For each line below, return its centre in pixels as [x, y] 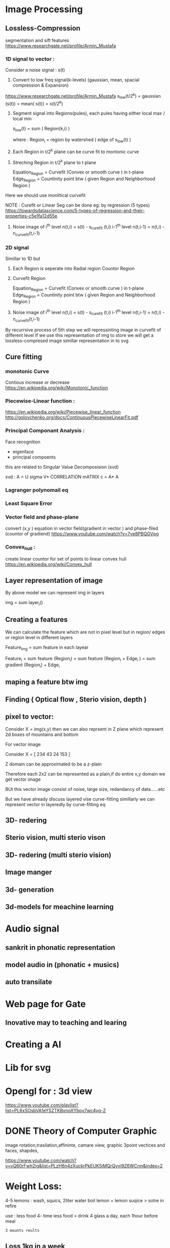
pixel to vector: [30, 717]
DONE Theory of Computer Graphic [81, 1131]
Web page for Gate [46, 1004]
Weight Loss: [33, 1186]
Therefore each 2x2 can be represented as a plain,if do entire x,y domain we [85, 774]
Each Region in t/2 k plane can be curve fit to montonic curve [76, 151]
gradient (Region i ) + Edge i [32, 665]
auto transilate [29, 982]
